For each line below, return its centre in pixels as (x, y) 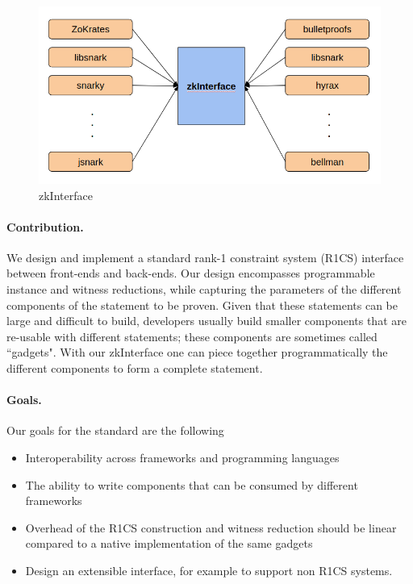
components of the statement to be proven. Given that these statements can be (202, 305)
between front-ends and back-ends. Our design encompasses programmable (191, 273)
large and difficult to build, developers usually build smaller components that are (206, 321)
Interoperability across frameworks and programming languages (182, 458)
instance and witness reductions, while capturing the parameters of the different (204, 289)
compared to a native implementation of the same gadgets (169, 543)
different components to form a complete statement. (135, 368)
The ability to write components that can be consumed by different (192, 484)
